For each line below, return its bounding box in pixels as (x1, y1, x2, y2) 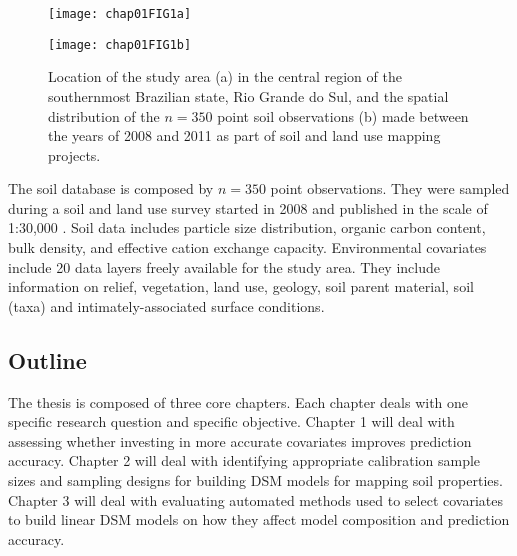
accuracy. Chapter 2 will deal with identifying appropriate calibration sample (8, 450, 481, 471)
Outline (8, 344, 87, 375)
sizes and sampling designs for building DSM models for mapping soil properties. (8, 470, 503, 491)
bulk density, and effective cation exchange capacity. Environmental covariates (8, 237, 487, 258)
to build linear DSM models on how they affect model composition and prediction (8, 509, 510, 530)
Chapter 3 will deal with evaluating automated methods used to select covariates (8, 489, 504, 510)
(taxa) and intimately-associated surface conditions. (8, 295, 325, 316)
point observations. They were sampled (270, 178, 510, 199)
